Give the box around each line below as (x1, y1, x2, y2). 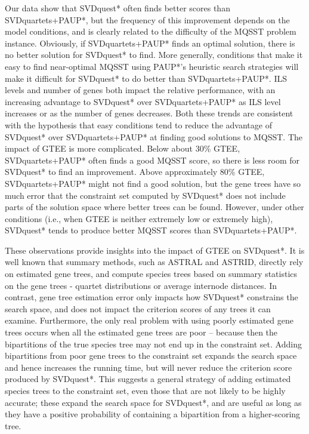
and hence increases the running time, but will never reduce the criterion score (5, 361, 292, 373)
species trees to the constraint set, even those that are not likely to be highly (5, 384, 286, 396)
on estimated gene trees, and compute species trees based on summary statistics (5, 267, 298, 280)
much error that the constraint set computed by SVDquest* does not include (5, 189, 286, 201)
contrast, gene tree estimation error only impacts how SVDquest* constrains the (5, 291, 298, 303)
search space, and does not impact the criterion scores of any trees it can (5, 302, 271, 315)
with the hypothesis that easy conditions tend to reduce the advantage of (5, 118, 272, 131)
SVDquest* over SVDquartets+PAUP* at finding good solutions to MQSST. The (5, 130, 302, 143)
